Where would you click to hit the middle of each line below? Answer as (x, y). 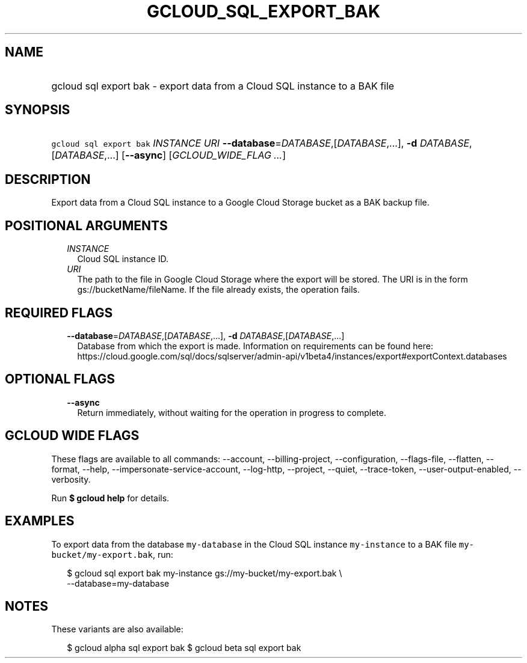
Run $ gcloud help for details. (110, 498)
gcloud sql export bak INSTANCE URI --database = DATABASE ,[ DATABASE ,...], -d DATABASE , (262, 143)
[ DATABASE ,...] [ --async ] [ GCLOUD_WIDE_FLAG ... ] (168, 155)
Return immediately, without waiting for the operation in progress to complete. (232, 412)
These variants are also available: (117, 629)
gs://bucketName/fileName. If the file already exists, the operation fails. (218, 290)
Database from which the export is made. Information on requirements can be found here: (255, 346)
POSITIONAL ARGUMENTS (86, 225)
